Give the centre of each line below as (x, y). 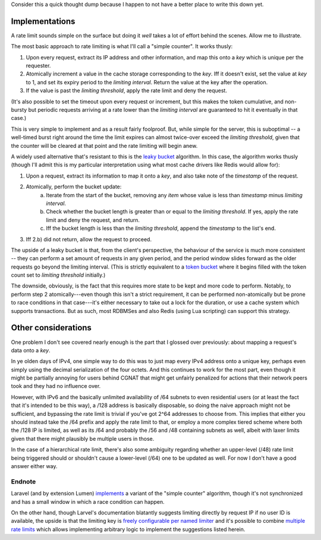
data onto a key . (31, 350)
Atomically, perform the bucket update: (74, 187)
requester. (38, 66)
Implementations (43, 21)
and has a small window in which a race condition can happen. (88, 501)
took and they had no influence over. (56, 386)
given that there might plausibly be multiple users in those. (83, 438)
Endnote (23, 481)
